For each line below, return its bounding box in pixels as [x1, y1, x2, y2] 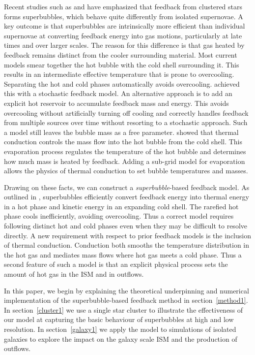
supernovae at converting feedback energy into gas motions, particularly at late [4, 30, 242, 40]
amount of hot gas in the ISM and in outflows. [4, 269, 144, 279]
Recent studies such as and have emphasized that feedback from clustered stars [4, 1, 243, 11]
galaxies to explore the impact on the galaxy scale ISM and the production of [4, 333, 237, 344]
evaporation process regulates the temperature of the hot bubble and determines [4, 146, 246, 156]
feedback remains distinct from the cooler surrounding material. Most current [4, 49, 237, 60]
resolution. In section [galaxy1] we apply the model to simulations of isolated [4, 324, 236, 334]
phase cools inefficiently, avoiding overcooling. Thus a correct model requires [4, 211, 234, 221]
